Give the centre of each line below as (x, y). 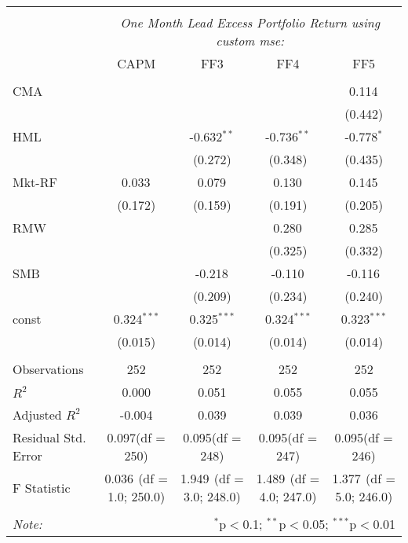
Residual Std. (49, 437)
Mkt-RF (35, 182)
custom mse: (250, 40)
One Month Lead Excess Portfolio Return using (250, 22)
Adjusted (37, 415)
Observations (48, 369)
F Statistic (42, 487)
